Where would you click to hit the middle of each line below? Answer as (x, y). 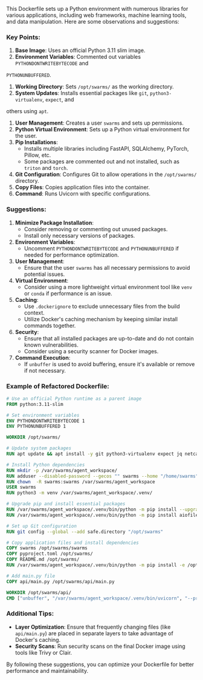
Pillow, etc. (37, 155)
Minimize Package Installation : (54, 223)
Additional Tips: (30, 613)
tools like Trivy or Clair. (43, 652)
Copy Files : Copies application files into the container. (82, 188)
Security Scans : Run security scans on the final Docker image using (100, 646)
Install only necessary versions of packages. (79, 235)
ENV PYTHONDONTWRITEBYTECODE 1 (46, 421)
